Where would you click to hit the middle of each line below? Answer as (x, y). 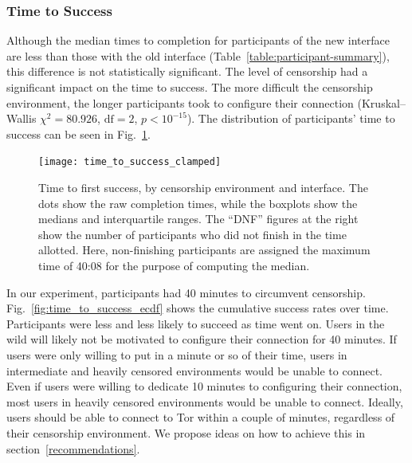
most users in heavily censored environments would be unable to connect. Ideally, (205, 401)
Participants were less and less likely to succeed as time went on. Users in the (196, 323)
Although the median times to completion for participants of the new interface (198, 40)
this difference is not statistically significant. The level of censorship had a (187, 71)
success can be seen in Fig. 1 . (78, 133)
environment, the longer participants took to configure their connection (180, 102)
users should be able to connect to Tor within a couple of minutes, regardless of (201, 417)
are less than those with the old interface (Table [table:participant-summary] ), (198, 55)
